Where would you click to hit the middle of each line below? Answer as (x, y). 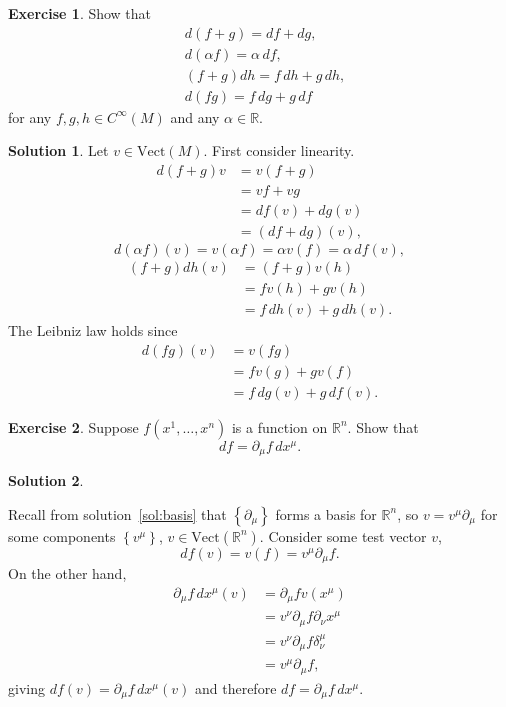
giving (26, 687)
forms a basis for (326, 513)
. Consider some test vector (343, 535)
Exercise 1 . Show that (80, 13)
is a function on (279, 426)
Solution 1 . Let (58, 150)
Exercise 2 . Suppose (73, 426)
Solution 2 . (46, 480)
